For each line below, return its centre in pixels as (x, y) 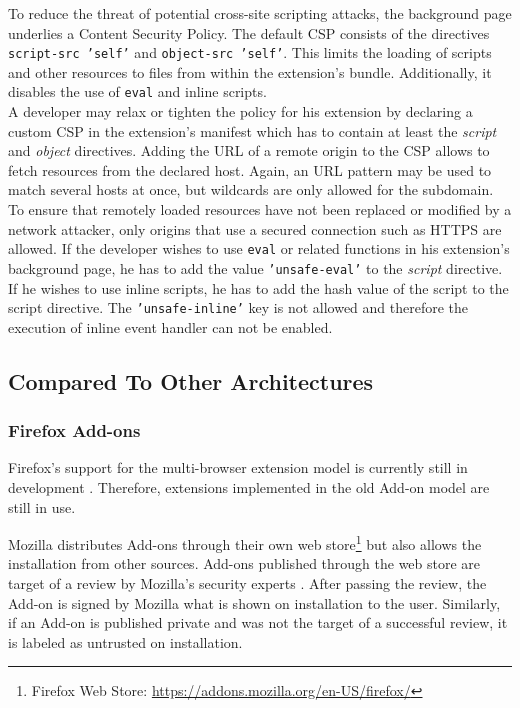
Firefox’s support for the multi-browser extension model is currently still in (238, 467)
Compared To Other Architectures (191, 380)
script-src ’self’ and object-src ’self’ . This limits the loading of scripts (250, 52)
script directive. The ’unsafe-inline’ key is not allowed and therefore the (238, 307)
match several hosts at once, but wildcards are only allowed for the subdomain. (251, 189)
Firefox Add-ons (74, 430)
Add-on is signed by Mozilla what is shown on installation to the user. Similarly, (254, 602)
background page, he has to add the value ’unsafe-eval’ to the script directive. (255, 267)
